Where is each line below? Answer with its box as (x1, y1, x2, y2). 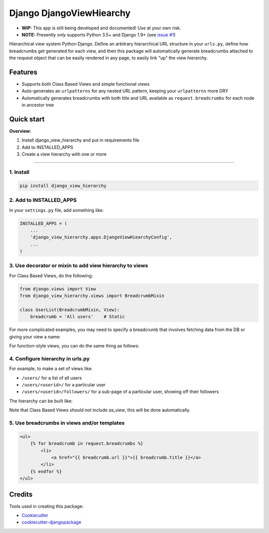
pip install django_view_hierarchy (19, 182, 107, 188)
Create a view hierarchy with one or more (21, 151, 107, 157)
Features (9, 68, 37, 76)
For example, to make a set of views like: (9, 365, 93, 371)
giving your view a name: (9, 334, 61, 340)
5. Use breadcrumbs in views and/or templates (9, 419, 125, 426)
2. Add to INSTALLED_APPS (9, 197, 77, 204)
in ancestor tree (21, 102, 54, 108)
